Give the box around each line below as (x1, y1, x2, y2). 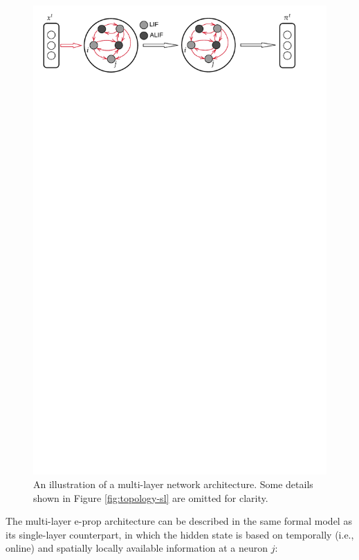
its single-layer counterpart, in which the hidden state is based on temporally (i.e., (6, 527, 354, 541)
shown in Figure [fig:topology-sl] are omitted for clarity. (33, 490, 268, 505)
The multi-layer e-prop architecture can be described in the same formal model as (6, 514, 352, 528)
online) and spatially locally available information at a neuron (6, 541, 268, 555)
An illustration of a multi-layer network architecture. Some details (33, 476, 313, 491)
